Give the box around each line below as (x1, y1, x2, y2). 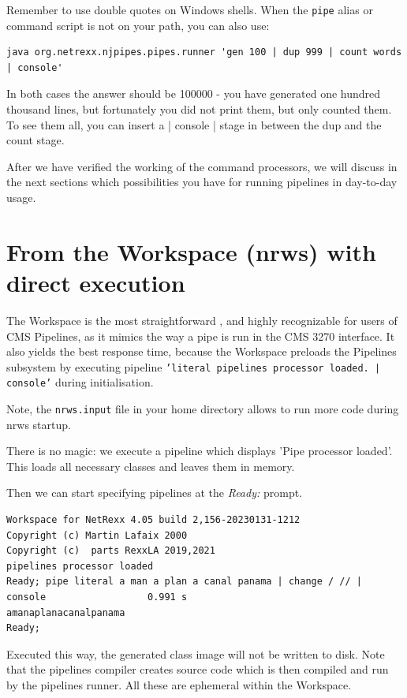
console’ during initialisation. (6, 374, 154, 390)
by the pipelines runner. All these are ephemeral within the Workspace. (6, 676, 352, 692)
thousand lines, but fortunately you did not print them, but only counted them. (6, 101, 392, 118)
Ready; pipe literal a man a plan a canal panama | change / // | (6, 576, 363, 588)
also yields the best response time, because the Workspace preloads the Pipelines (6, 343, 397, 360)
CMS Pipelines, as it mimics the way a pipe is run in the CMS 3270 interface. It (6, 327, 395, 344)
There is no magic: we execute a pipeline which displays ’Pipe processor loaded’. (6, 442, 393, 459)
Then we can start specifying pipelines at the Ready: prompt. (6, 484, 303, 501)
